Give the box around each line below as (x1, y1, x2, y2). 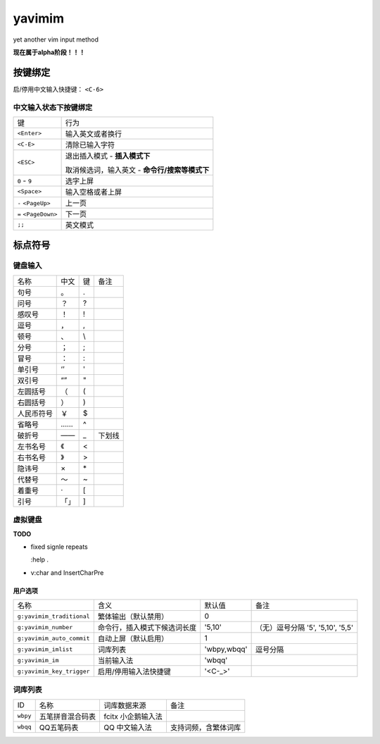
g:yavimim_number (17, 624, 73, 631)
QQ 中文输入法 (103, 722, 152, 732)
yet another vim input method (13, 35, 99, 44)
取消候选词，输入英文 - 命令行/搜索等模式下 (65, 165, 210, 175)
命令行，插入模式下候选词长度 (97, 623, 197, 633)
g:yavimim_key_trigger (17, 667, 91, 675)
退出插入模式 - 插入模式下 (65, 151, 151, 161)
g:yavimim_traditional (17, 612, 91, 620)
